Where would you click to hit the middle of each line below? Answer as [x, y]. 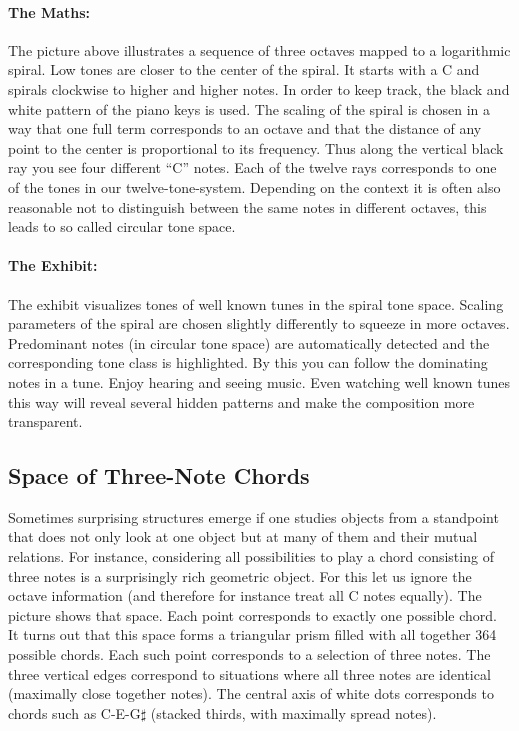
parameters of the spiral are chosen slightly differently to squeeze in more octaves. [259, 323]
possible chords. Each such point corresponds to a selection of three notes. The [249, 654]
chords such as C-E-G [74, 712]
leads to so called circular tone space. [122, 226]
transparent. [45, 421]
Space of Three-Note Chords [159, 475]
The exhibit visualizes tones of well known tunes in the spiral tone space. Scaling [256, 303]
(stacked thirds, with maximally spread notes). [293, 712]
